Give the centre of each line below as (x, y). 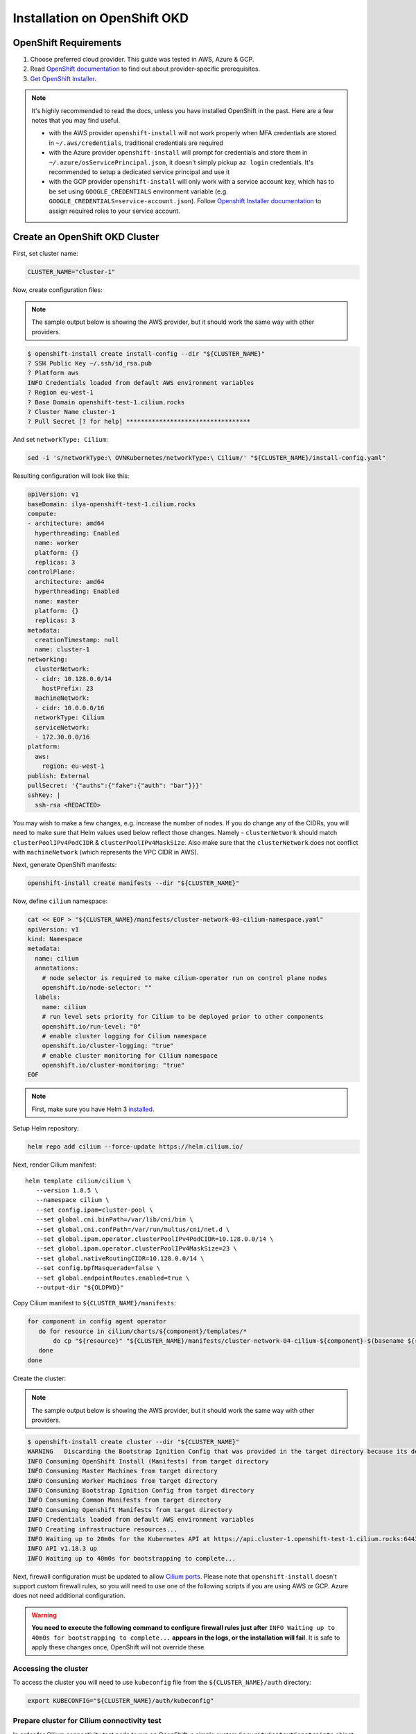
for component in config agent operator (97, 1322)
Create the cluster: (39, 1378)
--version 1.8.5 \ (67, 1191)
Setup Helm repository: (46, 1128)
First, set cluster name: (46, 254)
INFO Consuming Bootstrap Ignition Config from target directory (141, 1490)
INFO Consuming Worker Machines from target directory (122, 1480)
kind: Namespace (55, 939)
